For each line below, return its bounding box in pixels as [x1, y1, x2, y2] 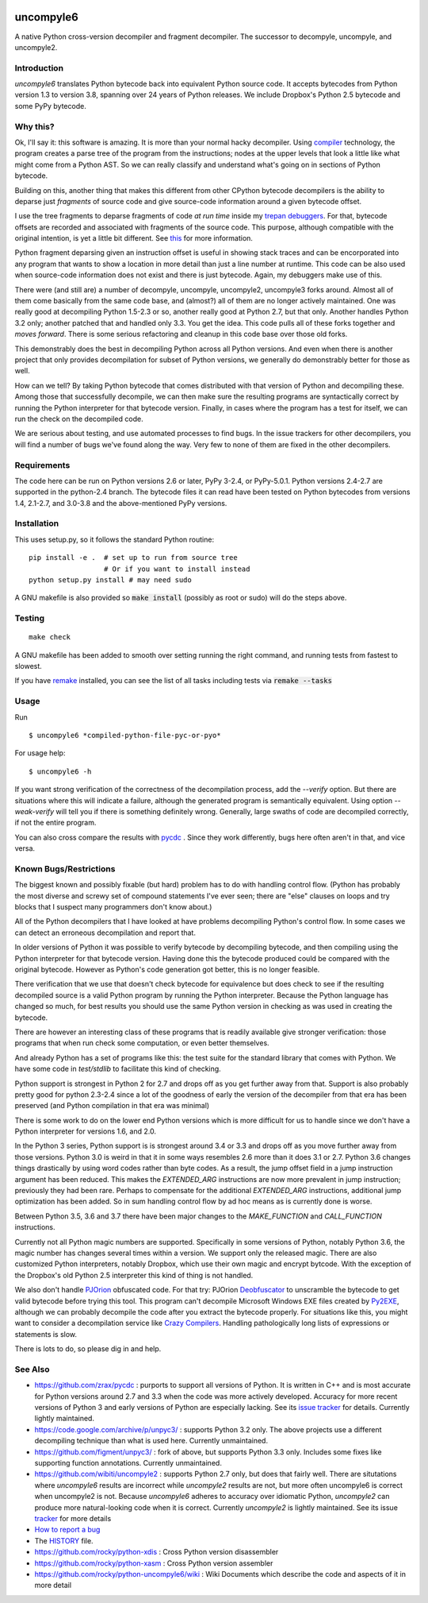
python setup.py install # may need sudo [29, 575, 192, 584]
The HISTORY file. [34, 1535, 94, 1545]
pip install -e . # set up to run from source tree [29, 553, 238, 562]
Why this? [14, 121, 55, 132]
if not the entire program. [14, 818, 97, 828]
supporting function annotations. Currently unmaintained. [34, 1458, 222, 1467]
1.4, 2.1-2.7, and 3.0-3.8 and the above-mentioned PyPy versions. [14, 498, 227, 508]
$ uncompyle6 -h [29, 767, 92, 776]
